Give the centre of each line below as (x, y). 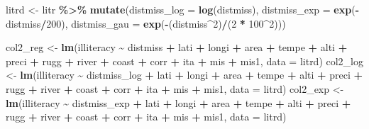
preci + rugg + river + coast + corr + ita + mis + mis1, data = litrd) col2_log (185, 61)
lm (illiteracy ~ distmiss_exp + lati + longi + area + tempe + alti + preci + (178, 102)
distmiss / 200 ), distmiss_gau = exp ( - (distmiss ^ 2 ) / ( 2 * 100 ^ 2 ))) (146, 23)
